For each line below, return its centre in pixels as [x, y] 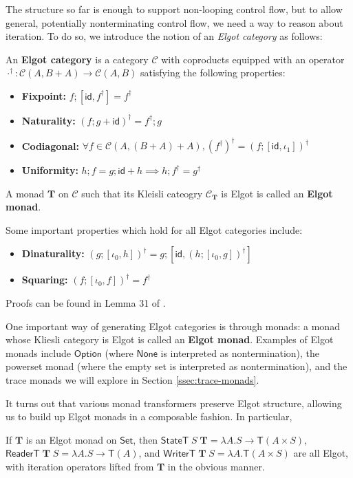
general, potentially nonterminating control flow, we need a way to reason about [174, 22]
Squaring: [45, 280]
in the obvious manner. [216, 466]
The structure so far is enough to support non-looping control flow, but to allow [174, 9]
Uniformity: [50, 170]
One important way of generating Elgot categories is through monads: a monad [173, 326]
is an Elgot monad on [71, 439]
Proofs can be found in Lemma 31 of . [86, 303]
